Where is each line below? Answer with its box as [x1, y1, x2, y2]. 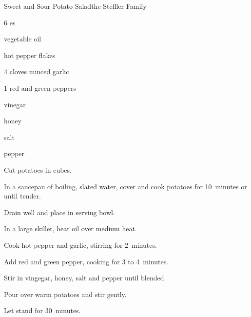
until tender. [4, 191, 41, 201]
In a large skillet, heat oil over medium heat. [4, 223, 137, 234]
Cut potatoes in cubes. [4, 164, 72, 175]
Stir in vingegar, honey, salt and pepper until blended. [4, 273, 166, 283]
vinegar [4, 99, 26, 109]
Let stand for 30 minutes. [4, 305, 81, 316]
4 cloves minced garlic [4, 66, 69, 77]
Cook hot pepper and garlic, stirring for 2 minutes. [4, 239, 157, 250]
